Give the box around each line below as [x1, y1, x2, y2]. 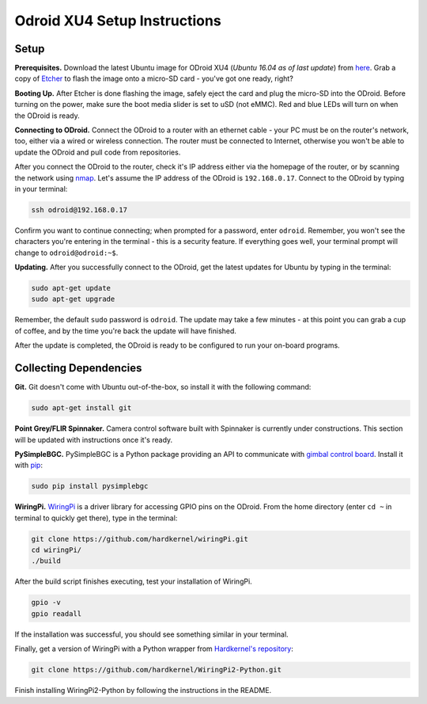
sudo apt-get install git [31, 404, 132, 413]
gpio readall [31, 609, 82, 618]
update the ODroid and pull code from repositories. [14, 147, 181, 157]
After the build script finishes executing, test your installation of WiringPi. [14, 577, 252, 586]
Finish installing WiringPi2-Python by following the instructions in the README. [14, 686, 272, 695]
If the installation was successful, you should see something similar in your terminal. [14, 630, 289, 639]
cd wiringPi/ [31, 546, 82, 554]
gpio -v [31, 598, 61, 607]
